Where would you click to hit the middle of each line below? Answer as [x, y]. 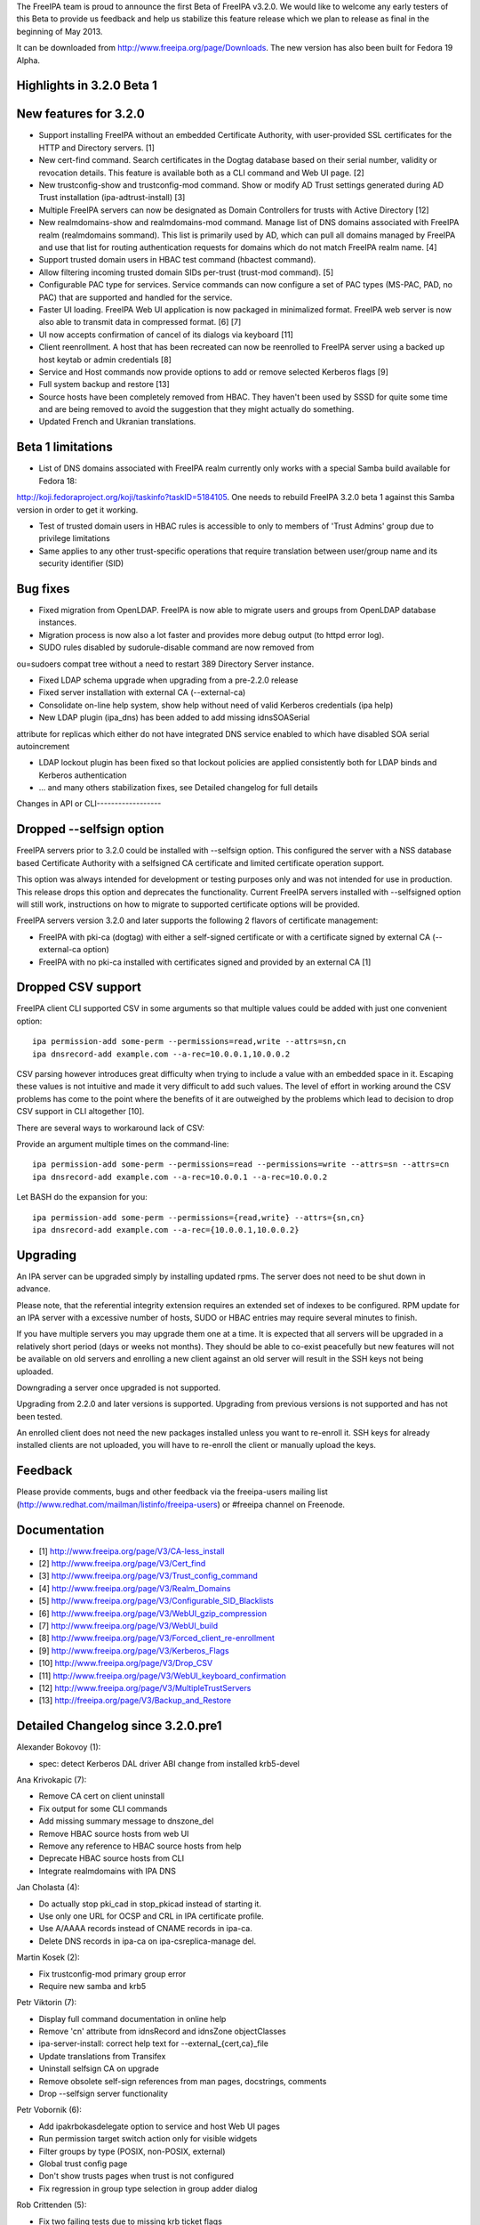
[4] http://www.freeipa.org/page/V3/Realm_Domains [135, 1588]
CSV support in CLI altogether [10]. [80, 1112]
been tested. [40, 1416]
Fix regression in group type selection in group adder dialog [148, 2189]
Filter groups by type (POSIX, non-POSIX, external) [132, 2151]
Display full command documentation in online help [132, 2019]
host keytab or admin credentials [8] [105, 360]
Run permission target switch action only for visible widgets [148, 2139]
